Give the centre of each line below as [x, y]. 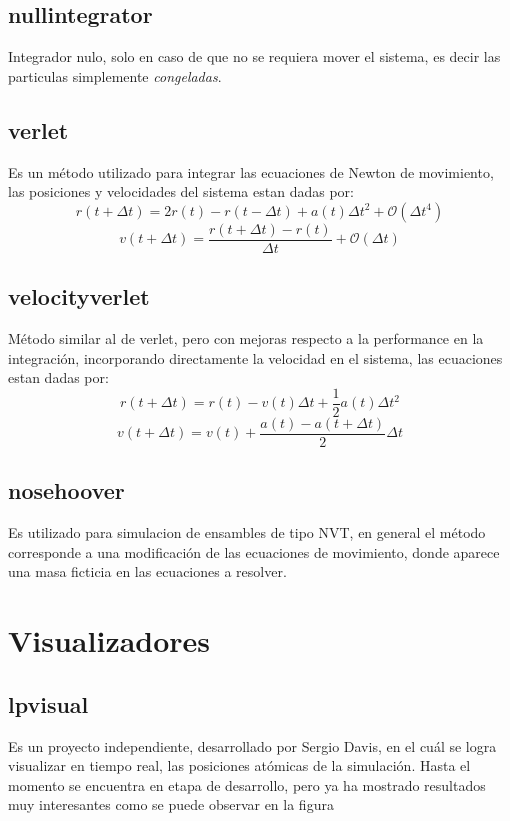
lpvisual [48, 703]
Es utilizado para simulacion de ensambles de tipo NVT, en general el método [247, 532]
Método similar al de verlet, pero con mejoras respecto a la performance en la [246, 338]
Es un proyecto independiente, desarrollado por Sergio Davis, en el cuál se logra [252, 745]
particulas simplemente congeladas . [115, 75]
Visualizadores [109, 640]
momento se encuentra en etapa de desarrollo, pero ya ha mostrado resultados [247, 784]
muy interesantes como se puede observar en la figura [171, 804]
